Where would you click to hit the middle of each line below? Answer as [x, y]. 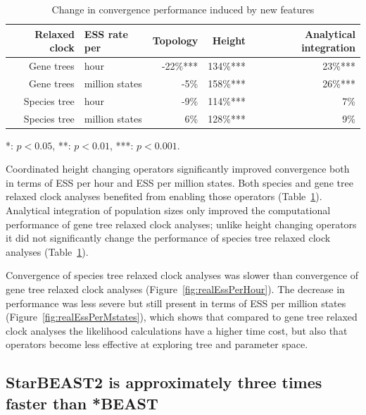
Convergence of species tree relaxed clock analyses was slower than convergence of [182, 275]
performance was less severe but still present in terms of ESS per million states [176, 303]
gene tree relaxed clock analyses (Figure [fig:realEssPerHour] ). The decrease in [175, 289]
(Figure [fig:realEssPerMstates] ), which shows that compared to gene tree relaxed [182, 317]
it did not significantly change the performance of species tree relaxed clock [168, 238]
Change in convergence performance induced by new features [183, 9]
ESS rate [106, 33]
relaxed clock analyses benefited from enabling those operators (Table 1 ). [164, 196]
